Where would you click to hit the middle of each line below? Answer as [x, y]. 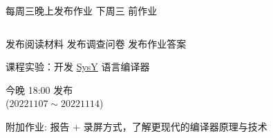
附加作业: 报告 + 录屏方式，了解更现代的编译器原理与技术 [136, 126]
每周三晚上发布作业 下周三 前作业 [82, 10]
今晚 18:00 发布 [39, 89]
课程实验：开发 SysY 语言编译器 [78, 67]
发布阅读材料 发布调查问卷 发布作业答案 [96, 43]
